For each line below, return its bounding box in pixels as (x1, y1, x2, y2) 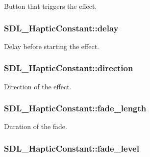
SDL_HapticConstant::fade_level (4, 142, 139, 154)
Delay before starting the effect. (4, 41, 99, 51)
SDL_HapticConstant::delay (4, 22, 119, 34)
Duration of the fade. (4, 121, 67, 131)
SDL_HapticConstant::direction (4, 62, 133, 74)
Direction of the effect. (4, 81, 72, 91)
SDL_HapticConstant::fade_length (4, 102, 147, 114)
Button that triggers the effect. (4, 1, 97, 11)
